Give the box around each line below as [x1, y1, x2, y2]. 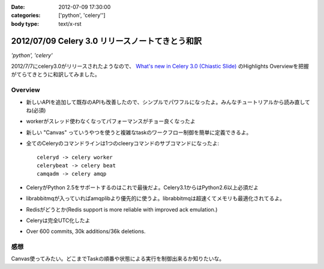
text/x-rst [58, 20, 82, 27]
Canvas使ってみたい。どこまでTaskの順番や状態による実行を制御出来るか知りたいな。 [11, 255, 225, 262]
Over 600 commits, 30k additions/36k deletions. [26, 228, 146, 235]
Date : [11, 4, 25, 10]
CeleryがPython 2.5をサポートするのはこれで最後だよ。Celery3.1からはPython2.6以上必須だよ [26, 183, 259, 191]
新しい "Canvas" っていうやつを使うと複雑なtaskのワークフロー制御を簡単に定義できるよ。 [26, 129, 252, 136]
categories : [11, 12, 41, 19]
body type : [11, 20, 39, 27]
